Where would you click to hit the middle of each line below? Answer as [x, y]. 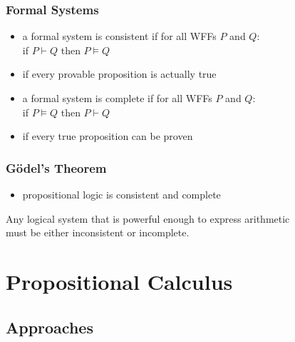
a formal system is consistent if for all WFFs [119, 36]
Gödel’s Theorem [56, 167]
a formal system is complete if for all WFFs [117, 98]
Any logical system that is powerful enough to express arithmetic [148, 218]
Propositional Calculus [119, 281]
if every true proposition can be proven [108, 136]
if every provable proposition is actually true [119, 74]
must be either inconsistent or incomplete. [98, 232]
